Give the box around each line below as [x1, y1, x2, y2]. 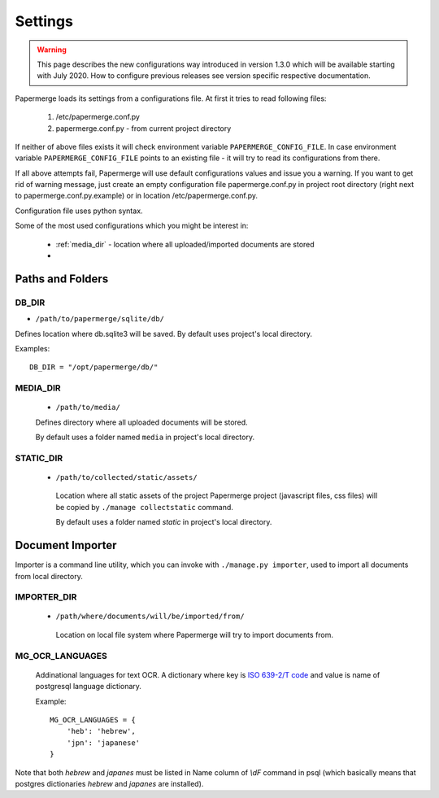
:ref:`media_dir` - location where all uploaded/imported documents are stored [55, 239, 315, 249]
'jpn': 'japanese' [66, 738, 141, 748]
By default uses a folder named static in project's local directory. [55, 517, 272, 527]
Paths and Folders [15, 272, 109, 286]
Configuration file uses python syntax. [15, 206, 143, 216]
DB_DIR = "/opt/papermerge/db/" [29, 363, 159, 372]
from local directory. [15, 571, 83, 581]
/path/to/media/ [55, 403, 121, 412]
